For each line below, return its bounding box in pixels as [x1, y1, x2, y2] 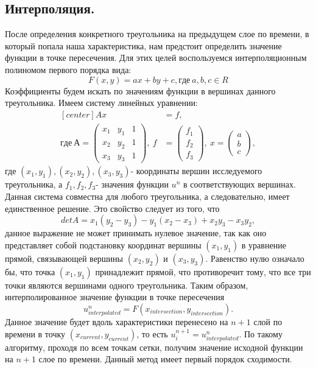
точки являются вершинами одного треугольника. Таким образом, [5, 278, 248, 291]
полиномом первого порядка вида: [5, 63, 132, 76]
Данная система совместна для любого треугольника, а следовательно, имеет [5, 189, 290, 202]
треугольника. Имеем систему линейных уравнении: [5, 96, 198, 109]
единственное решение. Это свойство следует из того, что [5, 202, 220, 214]
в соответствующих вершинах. [183, 178, 296, 191]
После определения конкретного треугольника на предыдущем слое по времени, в [5, 27, 309, 40]
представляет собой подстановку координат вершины [5, 238, 202, 251]
